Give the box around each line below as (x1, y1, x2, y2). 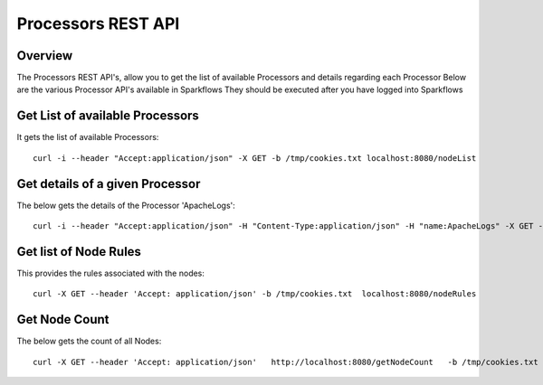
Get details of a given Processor (16, 176, 201, 192)
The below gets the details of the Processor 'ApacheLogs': (16, 200, 235, 211)
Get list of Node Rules (16, 244, 142, 259)
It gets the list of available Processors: (16, 132, 159, 143)
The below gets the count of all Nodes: (16, 335, 162, 347)
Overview (16, 48, 73, 63)
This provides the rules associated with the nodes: (16, 268, 205, 278)
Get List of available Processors (16, 108, 199, 124)
